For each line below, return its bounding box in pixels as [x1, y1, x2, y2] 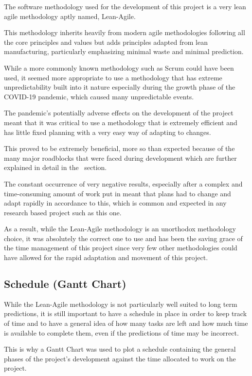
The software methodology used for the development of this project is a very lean [4, 1, 246, 11]
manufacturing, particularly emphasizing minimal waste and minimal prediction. [4, 46, 244, 56]
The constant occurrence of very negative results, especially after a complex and [4, 178, 243, 188]
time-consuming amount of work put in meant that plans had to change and [4, 188, 231, 198]
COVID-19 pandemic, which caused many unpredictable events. [4, 91, 194, 101]
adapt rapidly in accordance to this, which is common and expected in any [4, 198, 227, 208]
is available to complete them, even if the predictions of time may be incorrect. [4, 327, 239, 338]
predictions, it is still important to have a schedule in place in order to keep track [4, 308, 247, 319]
